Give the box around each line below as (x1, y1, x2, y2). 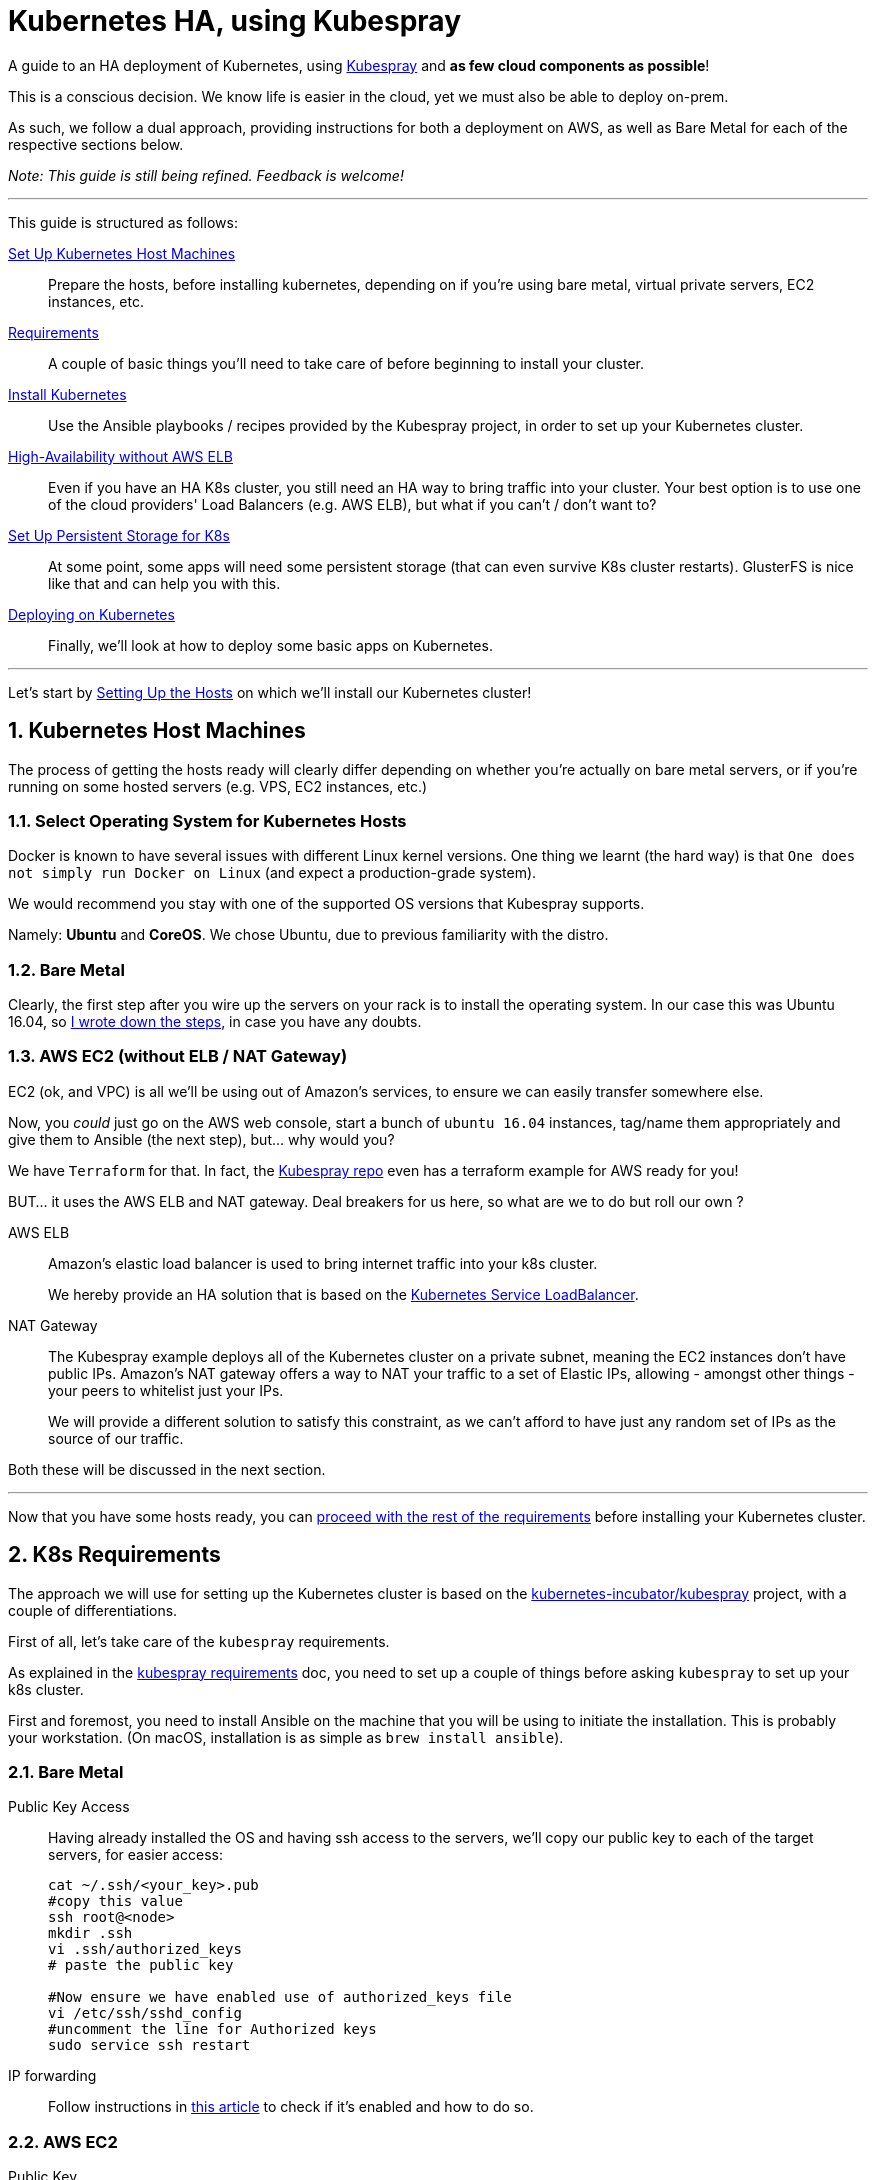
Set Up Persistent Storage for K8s (8, 526, 230, 544)
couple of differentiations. (8, 1601, 178, 1619)
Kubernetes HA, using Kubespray (8, 4, 461, 38)
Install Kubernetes (8, 385, 127, 403)
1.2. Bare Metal (8, 959, 125, 980)
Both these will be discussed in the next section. (8, 1460, 326, 1478)
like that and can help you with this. (48, 574, 281, 592)
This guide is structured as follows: (8, 213, 238, 231)
